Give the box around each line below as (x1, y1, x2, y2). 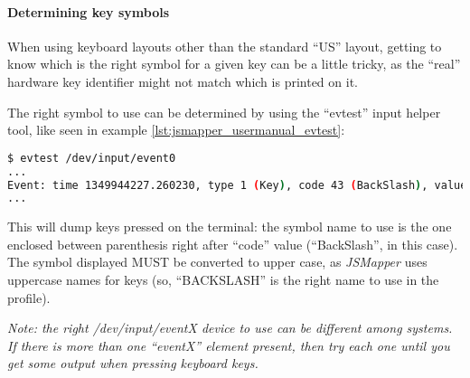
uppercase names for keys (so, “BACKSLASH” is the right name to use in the (7, 270, 439, 289)
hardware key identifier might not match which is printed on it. (7, 71, 358, 90)
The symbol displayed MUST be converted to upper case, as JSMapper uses (7, 252, 428, 271)
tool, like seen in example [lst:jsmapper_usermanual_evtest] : (7, 120, 345, 139)
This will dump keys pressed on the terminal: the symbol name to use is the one (7, 217, 452, 236)
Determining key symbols (7, 2, 170, 21)
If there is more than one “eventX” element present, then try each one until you (7, 335, 450, 354)
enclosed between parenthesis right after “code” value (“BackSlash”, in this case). (7, 234, 458, 253)
